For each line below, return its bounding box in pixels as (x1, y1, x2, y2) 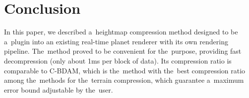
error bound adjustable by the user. (4, 84, 113, 95)
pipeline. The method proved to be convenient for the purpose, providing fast (4, 46, 242, 56)
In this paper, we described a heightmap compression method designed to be (4, 27, 238, 37)
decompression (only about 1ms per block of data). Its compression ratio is (4, 55, 232, 65)
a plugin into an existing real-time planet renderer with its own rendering (4, 36, 228, 46)
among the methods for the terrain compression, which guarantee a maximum (4, 75, 244, 85)
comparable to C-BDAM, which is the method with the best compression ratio (4, 65, 246, 75)
